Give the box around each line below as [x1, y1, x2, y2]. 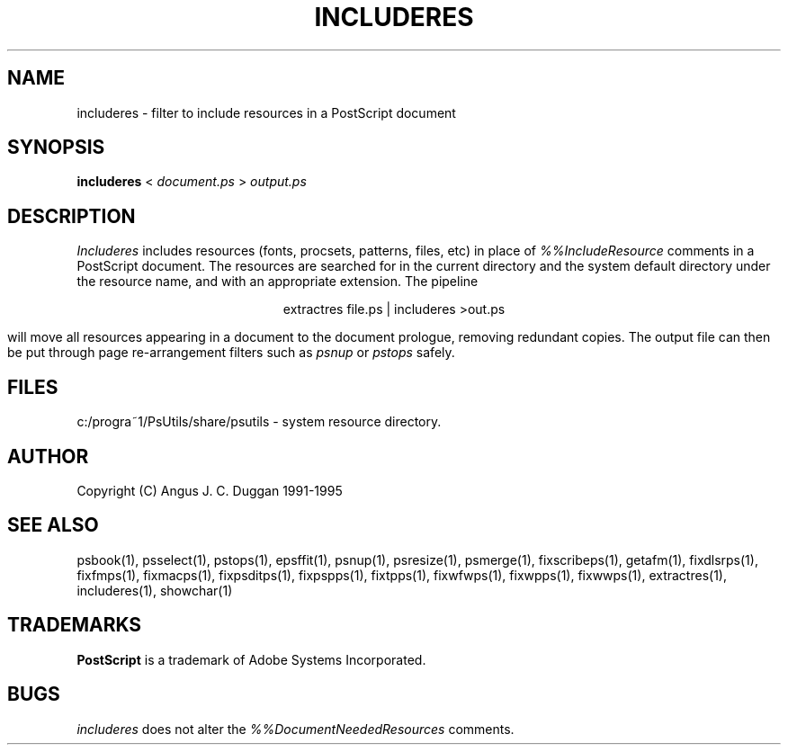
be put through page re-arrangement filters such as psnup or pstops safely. [7, 345, 455, 361]
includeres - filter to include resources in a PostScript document [76, 104, 456, 121]
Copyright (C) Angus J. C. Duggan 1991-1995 [76, 482, 343, 498]
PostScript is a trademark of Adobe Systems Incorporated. [76, 651, 426, 667]
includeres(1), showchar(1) [76, 582, 233, 598]
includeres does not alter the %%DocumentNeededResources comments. [76, 721, 515, 737]
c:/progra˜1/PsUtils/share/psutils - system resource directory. [76, 414, 442, 430]
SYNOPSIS [7, 136, 105, 159]
